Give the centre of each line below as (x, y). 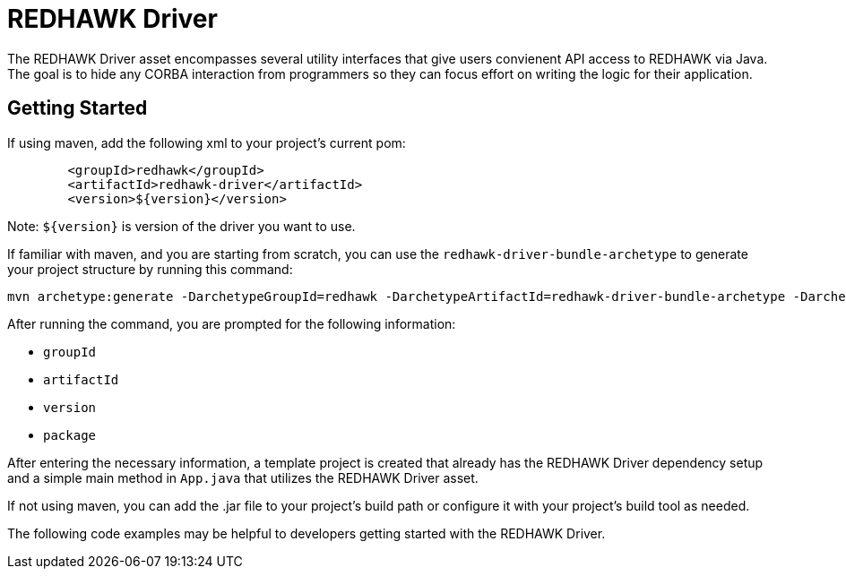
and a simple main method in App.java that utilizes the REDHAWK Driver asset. (243, 477)
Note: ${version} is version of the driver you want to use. (181, 226)
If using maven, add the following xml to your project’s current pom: (207, 142)
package (70, 435)
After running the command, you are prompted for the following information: (232, 323)
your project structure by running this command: (150, 269)
